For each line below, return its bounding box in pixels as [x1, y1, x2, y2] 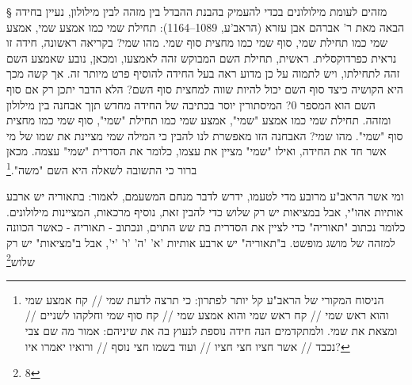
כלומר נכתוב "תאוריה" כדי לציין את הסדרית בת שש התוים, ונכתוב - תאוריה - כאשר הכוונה [6, 219, 406, 235]
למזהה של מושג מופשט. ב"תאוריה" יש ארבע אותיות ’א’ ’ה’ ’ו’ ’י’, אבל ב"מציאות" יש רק [6, 234, 395, 250]
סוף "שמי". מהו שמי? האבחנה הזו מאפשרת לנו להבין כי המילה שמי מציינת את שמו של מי [6, 127, 403, 143]
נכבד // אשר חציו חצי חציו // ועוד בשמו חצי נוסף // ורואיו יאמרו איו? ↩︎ [25, 337, 350, 354]
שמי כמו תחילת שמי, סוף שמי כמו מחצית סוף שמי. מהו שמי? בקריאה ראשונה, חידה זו [6, 34, 388, 51]
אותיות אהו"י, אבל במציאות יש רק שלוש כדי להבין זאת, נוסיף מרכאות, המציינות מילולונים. [6, 203, 403, 219]
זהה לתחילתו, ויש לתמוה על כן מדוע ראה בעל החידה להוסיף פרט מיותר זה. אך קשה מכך [6, 65, 400, 82]
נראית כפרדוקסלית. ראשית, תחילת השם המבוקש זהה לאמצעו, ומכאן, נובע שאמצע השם [6, 49, 397, 66]
